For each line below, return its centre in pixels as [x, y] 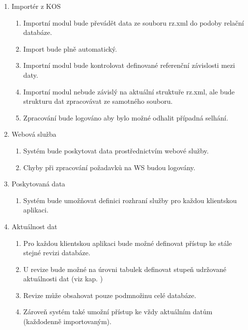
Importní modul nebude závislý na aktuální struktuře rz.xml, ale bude [129, 91]
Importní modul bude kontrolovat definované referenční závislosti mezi [129, 65]
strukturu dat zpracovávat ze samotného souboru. [98, 101]
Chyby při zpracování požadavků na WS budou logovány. [109, 167]
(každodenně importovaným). [67, 321]
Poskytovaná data [38, 184]
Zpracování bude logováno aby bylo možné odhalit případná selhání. [126, 117]
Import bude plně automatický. [70, 48]
